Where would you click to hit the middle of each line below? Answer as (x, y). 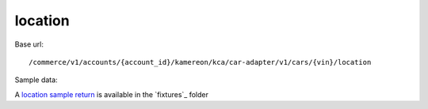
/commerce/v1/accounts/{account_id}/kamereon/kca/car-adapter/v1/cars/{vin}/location (200, 62)
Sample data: (36, 80)
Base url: (29, 44)
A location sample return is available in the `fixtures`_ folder (112, 94)
